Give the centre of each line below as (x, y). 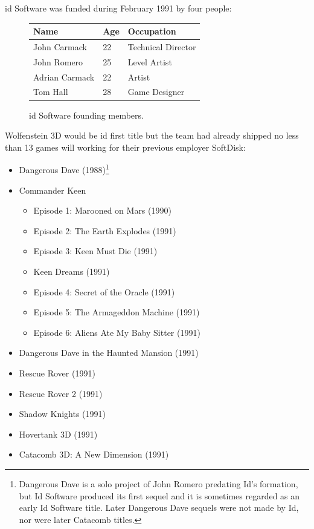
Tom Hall (51, 92)
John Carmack (60, 46)
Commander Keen (53, 190)
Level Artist (150, 61)
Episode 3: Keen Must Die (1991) (95, 251)
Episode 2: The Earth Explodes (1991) (105, 230)
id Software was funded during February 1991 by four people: (118, 8)
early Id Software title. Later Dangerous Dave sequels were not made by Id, (159, 508)
